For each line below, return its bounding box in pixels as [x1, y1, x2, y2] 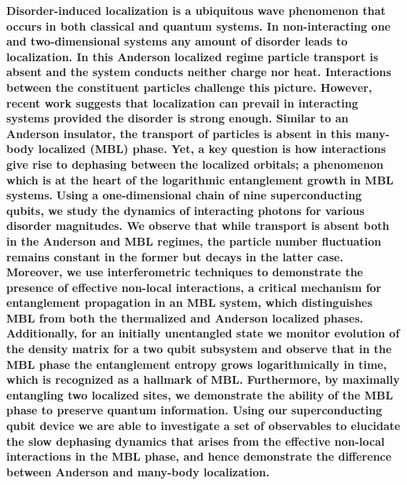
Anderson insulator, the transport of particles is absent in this [6, 125, 352, 141]
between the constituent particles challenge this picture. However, [6, 78, 372, 95]
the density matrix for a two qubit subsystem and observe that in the [6, 341, 392, 357]
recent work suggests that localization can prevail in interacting [6, 94, 358, 111]
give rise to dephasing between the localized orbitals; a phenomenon [6, 155, 383, 172]
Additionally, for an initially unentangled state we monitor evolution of [6, 325, 400, 341]
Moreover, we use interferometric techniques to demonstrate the [6, 264, 363, 280]
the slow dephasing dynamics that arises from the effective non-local [6, 432, 385, 449]
